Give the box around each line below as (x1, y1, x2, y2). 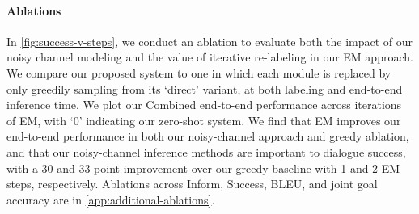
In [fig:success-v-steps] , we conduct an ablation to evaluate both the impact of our (6, 32, 413, 49)
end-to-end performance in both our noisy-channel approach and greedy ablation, (6, 128, 409, 145)
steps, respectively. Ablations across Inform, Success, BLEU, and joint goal (6, 175, 378, 192)
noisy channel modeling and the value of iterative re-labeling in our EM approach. (6, 48, 413, 65)
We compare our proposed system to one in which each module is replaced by (6, 64, 391, 81)
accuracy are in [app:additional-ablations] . (6, 191, 215, 208)
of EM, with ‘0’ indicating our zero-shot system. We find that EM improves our (6, 111, 401, 128)
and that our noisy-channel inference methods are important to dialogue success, (6, 143, 406, 160)
